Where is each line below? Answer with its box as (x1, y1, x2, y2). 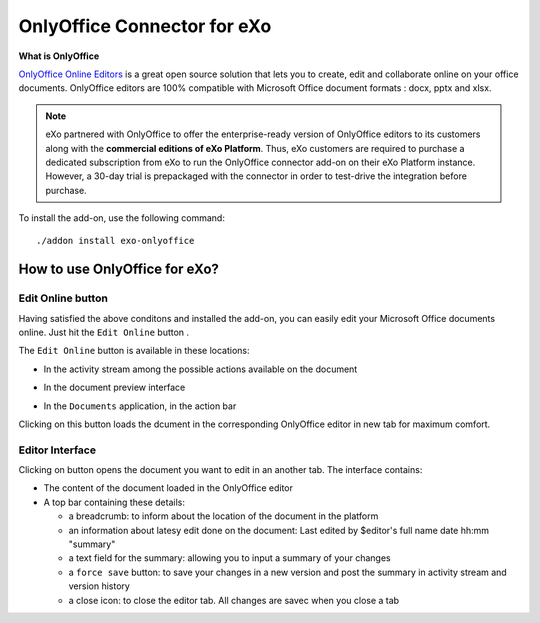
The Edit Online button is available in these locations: (18, 345, 250, 357)
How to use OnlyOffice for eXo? (18, 261, 220, 278)
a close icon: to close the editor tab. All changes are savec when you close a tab (68, 594, 400, 606)
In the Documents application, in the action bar (43, 400, 237, 412)
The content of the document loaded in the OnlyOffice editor (43, 482, 294, 494)
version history (68, 580, 130, 592)
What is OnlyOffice (18, 50, 100, 62)
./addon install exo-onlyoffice (36, 235, 195, 247)
